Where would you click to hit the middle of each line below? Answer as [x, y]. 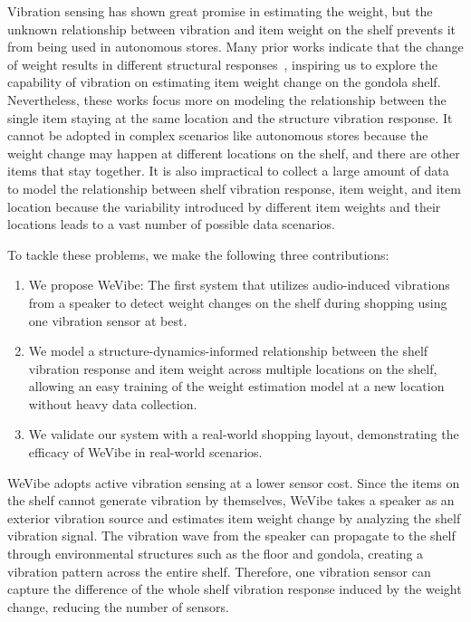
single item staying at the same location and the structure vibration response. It [230, 117]
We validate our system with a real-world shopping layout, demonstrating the [244, 434]
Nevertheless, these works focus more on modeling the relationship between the [227, 99]
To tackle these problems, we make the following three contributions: [198, 254]
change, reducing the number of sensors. [118, 606]
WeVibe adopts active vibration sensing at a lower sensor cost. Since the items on [234, 482]
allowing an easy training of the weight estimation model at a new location [236, 386]
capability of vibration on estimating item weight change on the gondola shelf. [224, 82]
